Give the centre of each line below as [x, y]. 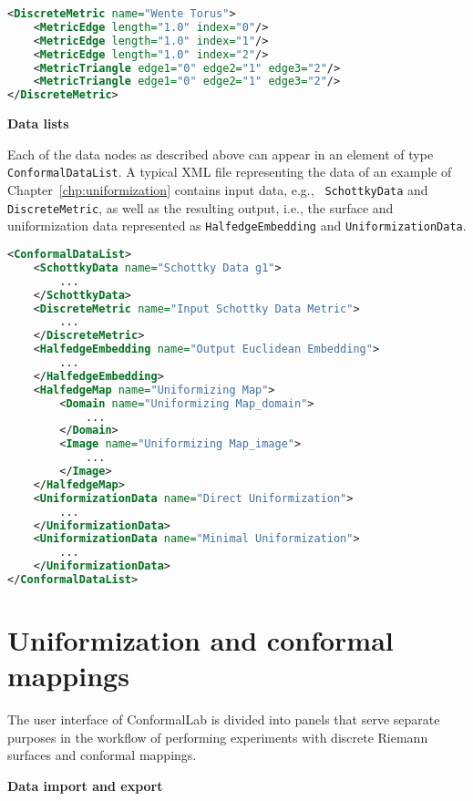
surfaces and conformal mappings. [102, 755]
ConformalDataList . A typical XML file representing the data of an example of [230, 172]
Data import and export [85, 785]
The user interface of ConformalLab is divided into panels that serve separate [224, 719]
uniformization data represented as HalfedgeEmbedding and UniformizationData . [237, 226]
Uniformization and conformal [201, 640]
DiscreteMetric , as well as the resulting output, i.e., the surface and [201, 207]
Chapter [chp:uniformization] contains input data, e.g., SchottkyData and [218, 190]
